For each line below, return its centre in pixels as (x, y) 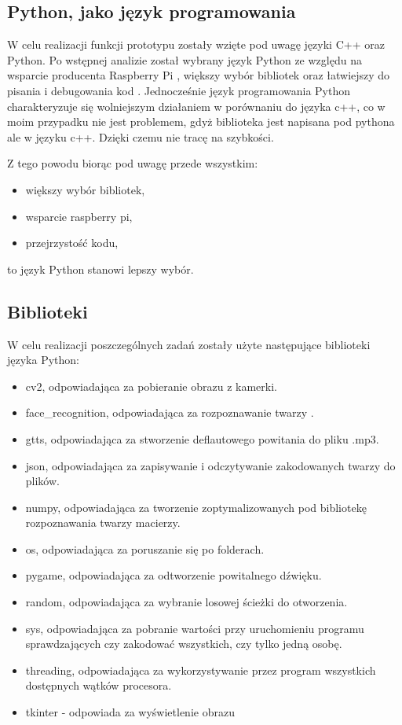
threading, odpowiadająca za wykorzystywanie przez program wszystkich (201, 670)
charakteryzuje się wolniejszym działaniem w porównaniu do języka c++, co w (196, 106)
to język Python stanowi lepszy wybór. (100, 269)
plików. (42, 481)
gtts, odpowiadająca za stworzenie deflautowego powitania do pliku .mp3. (202, 438)
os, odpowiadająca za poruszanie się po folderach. (145, 548)
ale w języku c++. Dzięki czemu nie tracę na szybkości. (141, 136)
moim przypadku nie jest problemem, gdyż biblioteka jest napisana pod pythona (201, 121)
